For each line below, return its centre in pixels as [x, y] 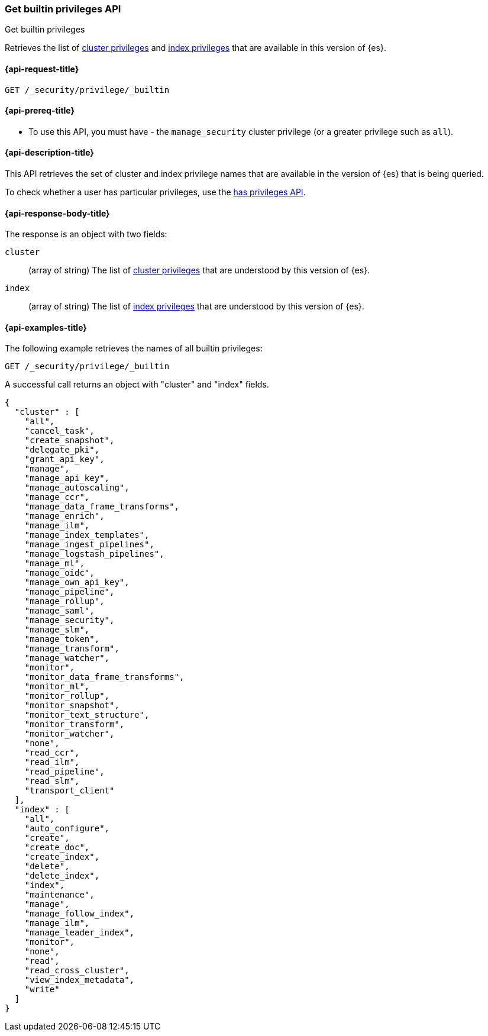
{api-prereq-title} [40, 111]
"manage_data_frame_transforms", [102, 507]
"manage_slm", [57, 630]
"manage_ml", [54, 564]
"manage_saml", [59, 611]
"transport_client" [70, 791]
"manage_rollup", [64, 601]
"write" [42, 990]
